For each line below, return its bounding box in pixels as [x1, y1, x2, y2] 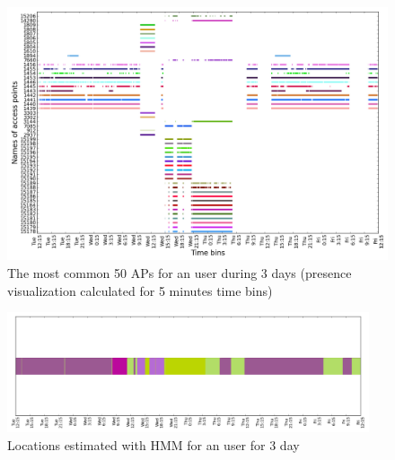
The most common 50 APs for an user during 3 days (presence [7, 263, 352, 282]
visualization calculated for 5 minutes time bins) [7, 281, 273, 299]
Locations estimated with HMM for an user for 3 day [7, 435, 300, 454]
